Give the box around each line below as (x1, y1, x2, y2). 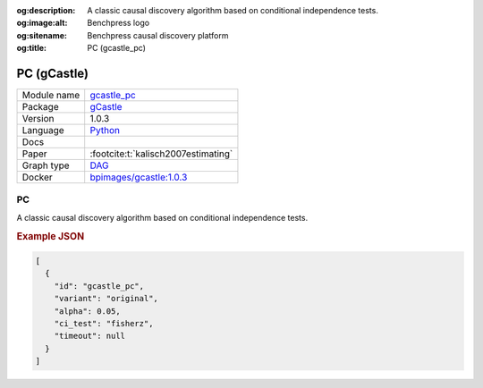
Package (21, 101, 59, 114)
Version (21, 113, 55, 125)
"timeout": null (54, 331, 125, 342)
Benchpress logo (87, 18, 150, 29)
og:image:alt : (16, 18, 68, 29)
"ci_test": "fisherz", (54, 318, 154, 329)
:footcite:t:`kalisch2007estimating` (89, 148, 233, 160)
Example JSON (16, 230, 85, 242)
